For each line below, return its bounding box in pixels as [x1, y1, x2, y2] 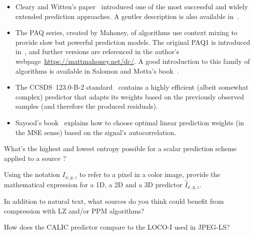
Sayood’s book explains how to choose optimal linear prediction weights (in [15, 117, 244, 127]
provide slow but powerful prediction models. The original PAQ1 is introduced [15, 37, 250, 47]
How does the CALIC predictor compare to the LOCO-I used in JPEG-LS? [4, 222, 230, 232]
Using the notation [4, 169, 60, 179]
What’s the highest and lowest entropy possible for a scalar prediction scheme [4, 143, 237, 154]
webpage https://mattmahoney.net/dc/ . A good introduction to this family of [15, 56, 250, 66]
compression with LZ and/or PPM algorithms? [4, 205, 145, 215]
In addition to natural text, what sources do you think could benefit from [4, 196, 224, 206]
